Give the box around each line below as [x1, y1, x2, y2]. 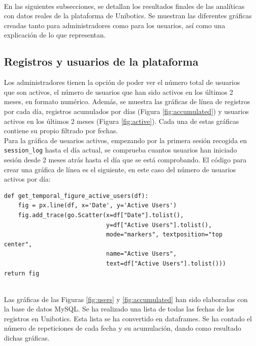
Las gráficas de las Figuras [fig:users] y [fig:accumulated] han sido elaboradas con [4, 294, 248, 304]
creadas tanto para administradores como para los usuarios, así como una [4, 20, 225, 30]
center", [4, 240, 32, 248]
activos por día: [4, 174, 51, 184]
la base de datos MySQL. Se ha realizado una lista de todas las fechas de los [4, 304, 234, 314]
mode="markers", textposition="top [106, 231, 223, 238]
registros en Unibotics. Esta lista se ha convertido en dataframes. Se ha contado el [4, 313, 252, 323]
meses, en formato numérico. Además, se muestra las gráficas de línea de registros [4, 96, 250, 107]
